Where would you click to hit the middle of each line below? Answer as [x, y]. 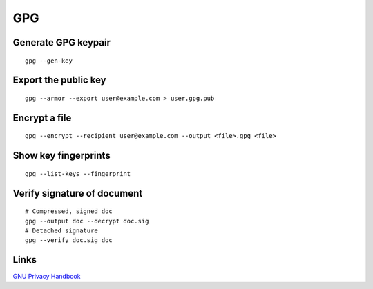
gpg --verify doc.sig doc [69, 240]
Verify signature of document [78, 193]
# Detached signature [61, 230]
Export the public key [59, 80]
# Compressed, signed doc [69, 211]
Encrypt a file [42, 118]
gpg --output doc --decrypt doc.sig [87, 221]
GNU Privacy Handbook [47, 277]
